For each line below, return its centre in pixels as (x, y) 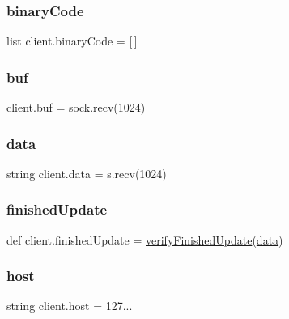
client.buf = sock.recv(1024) (76, 107)
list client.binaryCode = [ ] (72, 41)
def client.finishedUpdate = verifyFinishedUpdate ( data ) (145, 239)
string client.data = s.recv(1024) (87, 173)
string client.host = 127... (70, 306)
